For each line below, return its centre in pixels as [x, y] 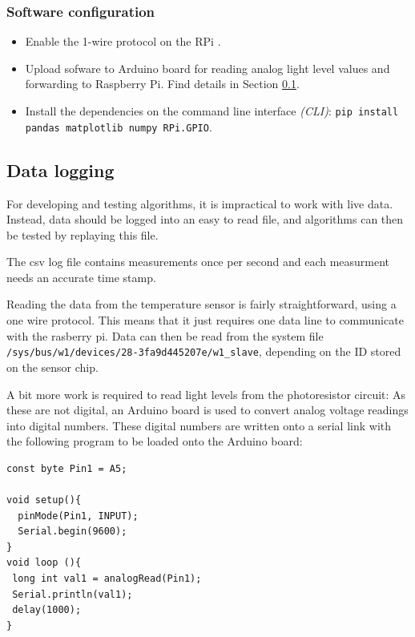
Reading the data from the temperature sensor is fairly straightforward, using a [201, 304]
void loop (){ [44, 563]
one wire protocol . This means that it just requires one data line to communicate [205, 320]
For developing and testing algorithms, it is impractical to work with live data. [200, 203]
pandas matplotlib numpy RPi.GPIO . [119, 126]
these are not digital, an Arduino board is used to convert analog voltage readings [207, 410]
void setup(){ [44, 500]
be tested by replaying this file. [83, 234]
